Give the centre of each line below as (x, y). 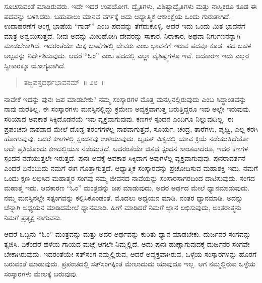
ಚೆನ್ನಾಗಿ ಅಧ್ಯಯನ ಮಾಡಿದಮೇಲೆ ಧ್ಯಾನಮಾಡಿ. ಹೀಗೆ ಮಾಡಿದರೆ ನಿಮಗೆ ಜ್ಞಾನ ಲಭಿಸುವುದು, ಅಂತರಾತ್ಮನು (123, 207)
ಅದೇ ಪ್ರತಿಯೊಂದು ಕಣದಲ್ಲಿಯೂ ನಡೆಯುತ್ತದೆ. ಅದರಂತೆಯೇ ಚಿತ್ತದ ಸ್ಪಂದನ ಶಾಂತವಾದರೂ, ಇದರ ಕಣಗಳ (126, 148)
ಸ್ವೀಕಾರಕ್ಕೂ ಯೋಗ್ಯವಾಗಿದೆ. (35, 65)
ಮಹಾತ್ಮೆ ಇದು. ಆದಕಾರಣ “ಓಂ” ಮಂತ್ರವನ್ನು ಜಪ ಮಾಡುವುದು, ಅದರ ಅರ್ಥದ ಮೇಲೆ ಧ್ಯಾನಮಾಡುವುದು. (127, 188)
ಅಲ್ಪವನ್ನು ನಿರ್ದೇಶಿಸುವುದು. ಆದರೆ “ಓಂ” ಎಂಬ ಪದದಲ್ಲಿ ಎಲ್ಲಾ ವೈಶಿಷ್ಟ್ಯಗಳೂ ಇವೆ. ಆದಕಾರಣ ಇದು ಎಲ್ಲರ (127, 55)
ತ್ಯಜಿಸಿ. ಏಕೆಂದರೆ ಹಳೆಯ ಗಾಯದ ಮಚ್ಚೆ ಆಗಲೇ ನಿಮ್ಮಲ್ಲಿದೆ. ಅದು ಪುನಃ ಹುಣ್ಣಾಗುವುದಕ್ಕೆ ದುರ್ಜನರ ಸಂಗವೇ (127, 244)
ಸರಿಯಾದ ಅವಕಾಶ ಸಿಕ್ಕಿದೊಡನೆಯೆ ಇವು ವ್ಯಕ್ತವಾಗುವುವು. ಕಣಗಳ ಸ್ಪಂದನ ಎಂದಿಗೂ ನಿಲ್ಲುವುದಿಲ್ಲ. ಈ (119, 118)
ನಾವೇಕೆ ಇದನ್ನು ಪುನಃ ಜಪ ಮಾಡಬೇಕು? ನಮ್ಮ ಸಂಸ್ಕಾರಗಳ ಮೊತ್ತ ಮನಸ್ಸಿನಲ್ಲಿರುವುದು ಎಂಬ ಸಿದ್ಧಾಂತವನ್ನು (125, 99)
